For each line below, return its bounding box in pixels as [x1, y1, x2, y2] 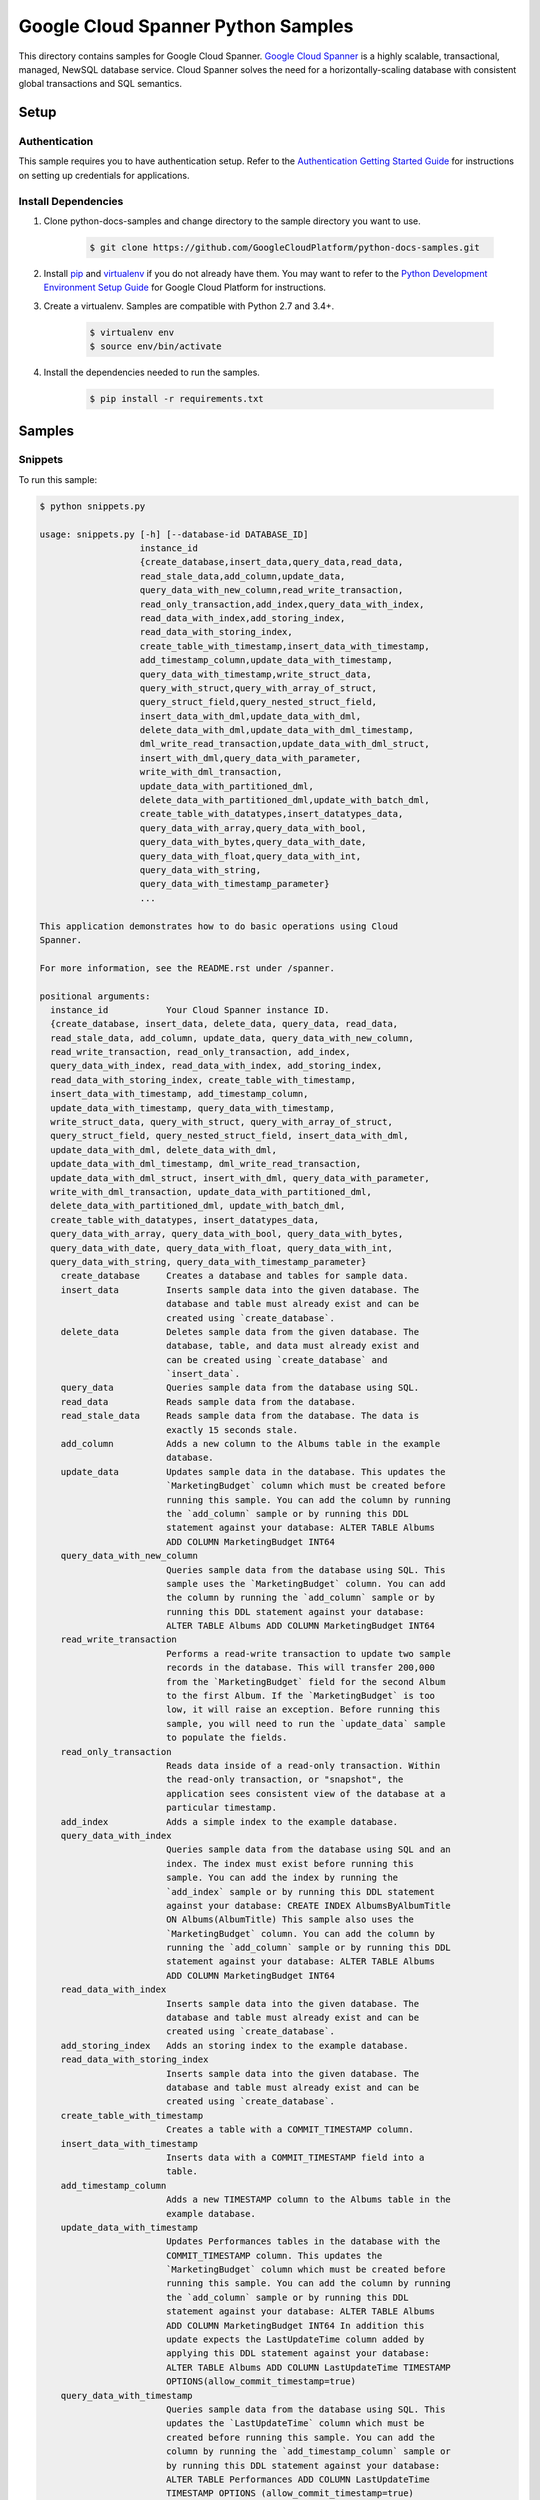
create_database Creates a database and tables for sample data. [60, 1270, 409, 1282]
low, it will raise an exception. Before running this [165, 1704, 441, 1715]
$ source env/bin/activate [89, 341, 222, 352]
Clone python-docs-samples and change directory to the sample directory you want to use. [43, 215, 422, 227]
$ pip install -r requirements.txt [89, 393, 264, 405]
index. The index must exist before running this [165, 1858, 415, 1869]
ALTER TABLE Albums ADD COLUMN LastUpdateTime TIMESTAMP [165, 2361, 452, 2373]
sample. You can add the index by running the [165, 1872, 399, 1884]
